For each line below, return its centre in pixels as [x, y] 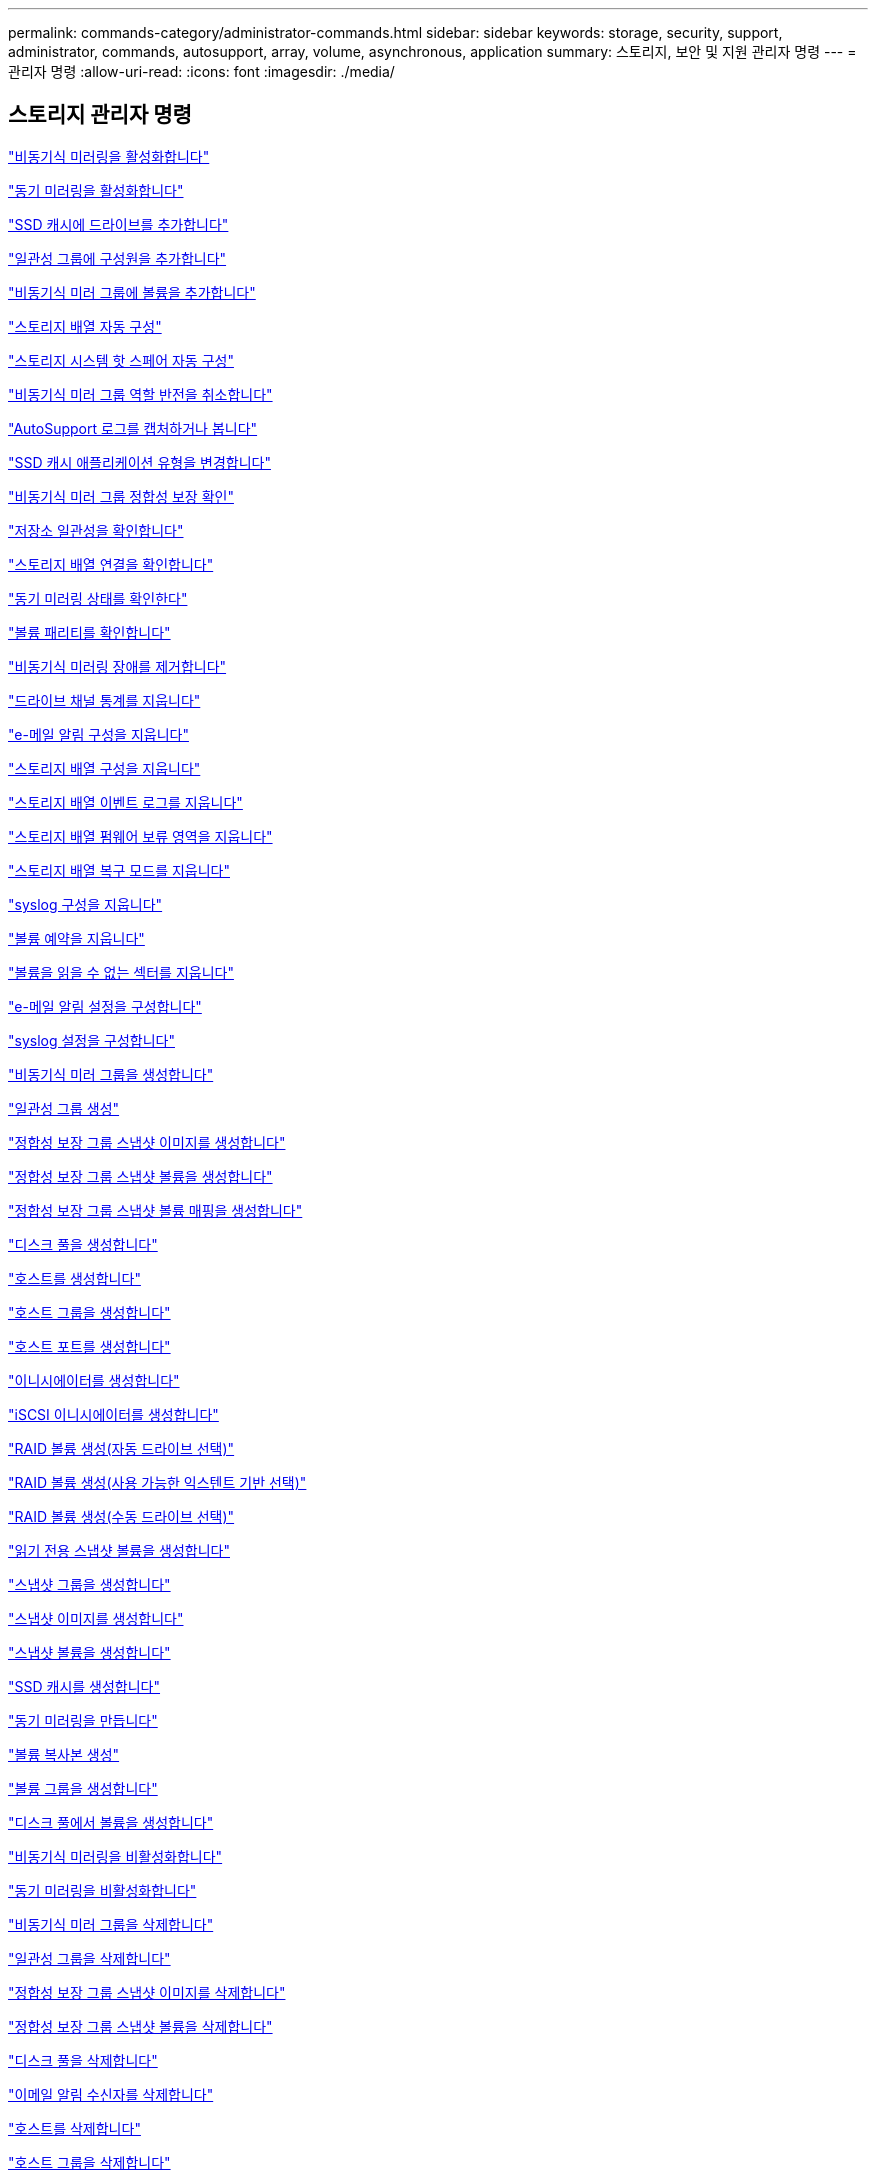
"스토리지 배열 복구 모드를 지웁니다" [119, 870]
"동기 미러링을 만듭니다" [83, 1720]
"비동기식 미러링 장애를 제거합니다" [117, 666]
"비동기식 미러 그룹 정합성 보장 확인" [121, 496]
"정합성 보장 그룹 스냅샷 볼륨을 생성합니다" [140, 1176]
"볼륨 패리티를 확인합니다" [89, 632]
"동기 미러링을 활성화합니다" [96, 190]
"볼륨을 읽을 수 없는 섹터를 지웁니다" [121, 972]
